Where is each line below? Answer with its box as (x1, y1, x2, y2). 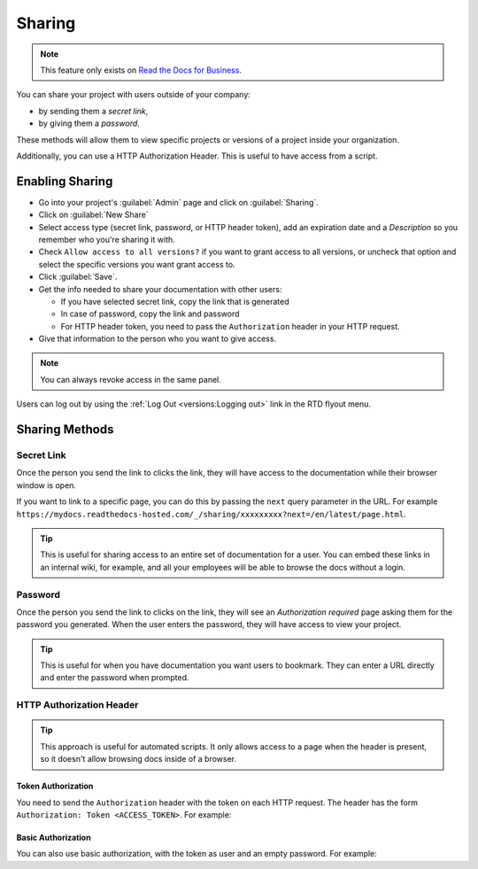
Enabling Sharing (16, 174, 113, 189)
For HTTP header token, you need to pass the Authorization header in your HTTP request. (60, 321, 400, 331)
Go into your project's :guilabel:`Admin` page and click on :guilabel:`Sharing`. (38, 197, 319, 207)
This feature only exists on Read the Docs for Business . (40, 65, 243, 75)
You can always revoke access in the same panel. (40, 374, 221, 384)
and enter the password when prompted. (40, 672, 189, 683)
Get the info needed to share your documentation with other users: (38, 283, 282, 294)
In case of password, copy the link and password (60, 308, 240, 319)
